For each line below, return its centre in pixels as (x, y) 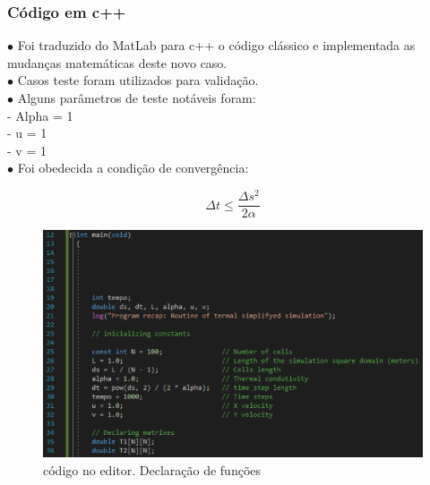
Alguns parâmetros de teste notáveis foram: (137, 98)
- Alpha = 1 (40, 115)
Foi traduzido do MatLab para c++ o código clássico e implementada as (216, 45)
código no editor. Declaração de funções (152, 469)
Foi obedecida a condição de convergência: (133, 168)
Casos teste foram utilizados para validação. (138, 80)
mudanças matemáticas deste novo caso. (117, 62)
